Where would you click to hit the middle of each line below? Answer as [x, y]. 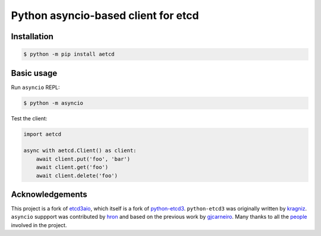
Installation [32, 36]
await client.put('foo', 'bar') [83, 159]
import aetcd [43, 134]
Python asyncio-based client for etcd [105, 15]
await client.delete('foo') [77, 176]
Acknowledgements [49, 194]
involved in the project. [39, 225]
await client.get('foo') [72, 167]
